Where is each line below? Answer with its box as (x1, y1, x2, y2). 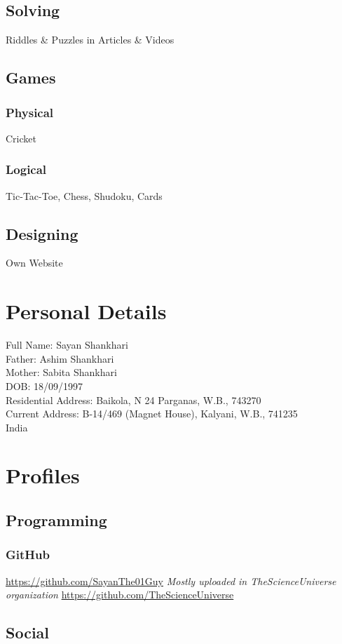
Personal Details (6, 297, 167, 326)
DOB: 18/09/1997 (6, 378, 83, 393)
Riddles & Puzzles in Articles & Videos (6, 32, 175, 47)
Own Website (6, 255, 63, 270)
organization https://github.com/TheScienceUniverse (6, 587, 234, 602)
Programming (6, 509, 107, 531)
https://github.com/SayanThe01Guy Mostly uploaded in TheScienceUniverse (6, 573, 336, 588)
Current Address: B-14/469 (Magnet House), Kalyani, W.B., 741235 (6, 406, 298, 421)
